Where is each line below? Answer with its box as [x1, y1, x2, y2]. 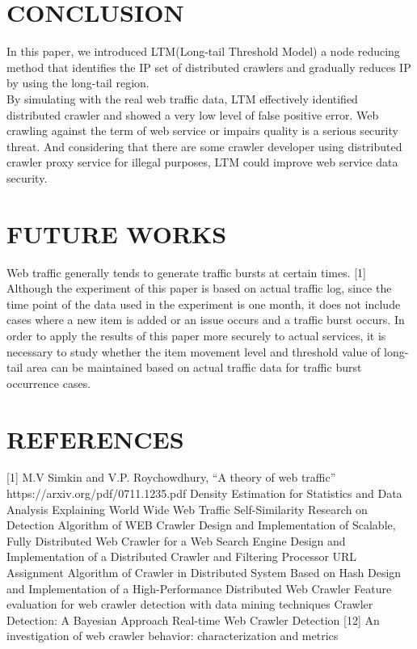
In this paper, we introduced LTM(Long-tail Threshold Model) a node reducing [6, 43, 400, 60]
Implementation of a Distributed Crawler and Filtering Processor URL [6, 548, 357, 565]
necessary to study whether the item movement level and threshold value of [6, 343, 381, 360]
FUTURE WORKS [6, 217, 227, 250]
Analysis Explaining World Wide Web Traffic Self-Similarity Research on [6, 500, 368, 517]
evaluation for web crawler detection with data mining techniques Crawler [6, 596, 373, 613]
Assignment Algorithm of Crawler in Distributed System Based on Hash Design [6, 564, 402, 581]
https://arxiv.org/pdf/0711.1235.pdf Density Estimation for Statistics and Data [6, 485, 402, 502]
